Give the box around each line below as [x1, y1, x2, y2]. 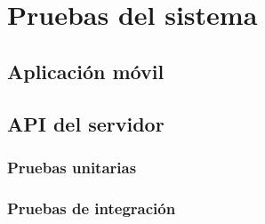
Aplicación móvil [7, 57, 165, 84]
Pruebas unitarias [7, 156, 137, 178]
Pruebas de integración [7, 196, 176, 219]
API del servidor [7, 109, 165, 137]
